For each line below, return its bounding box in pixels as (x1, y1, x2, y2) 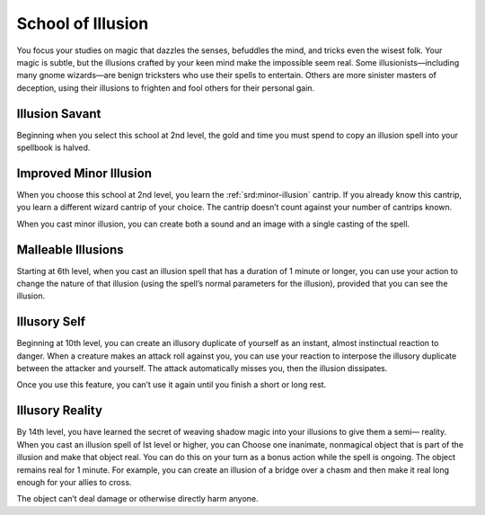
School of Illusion (16, 13, 149, 33)
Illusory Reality (16, 403, 103, 418)
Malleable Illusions (16, 242, 124, 257)
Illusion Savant (16, 106, 101, 121)
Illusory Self (16, 315, 85, 330)
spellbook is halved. (16, 142, 91, 153)
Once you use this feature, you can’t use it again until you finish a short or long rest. (16, 379, 327, 390)
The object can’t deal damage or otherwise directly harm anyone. (16, 493, 260, 504)
